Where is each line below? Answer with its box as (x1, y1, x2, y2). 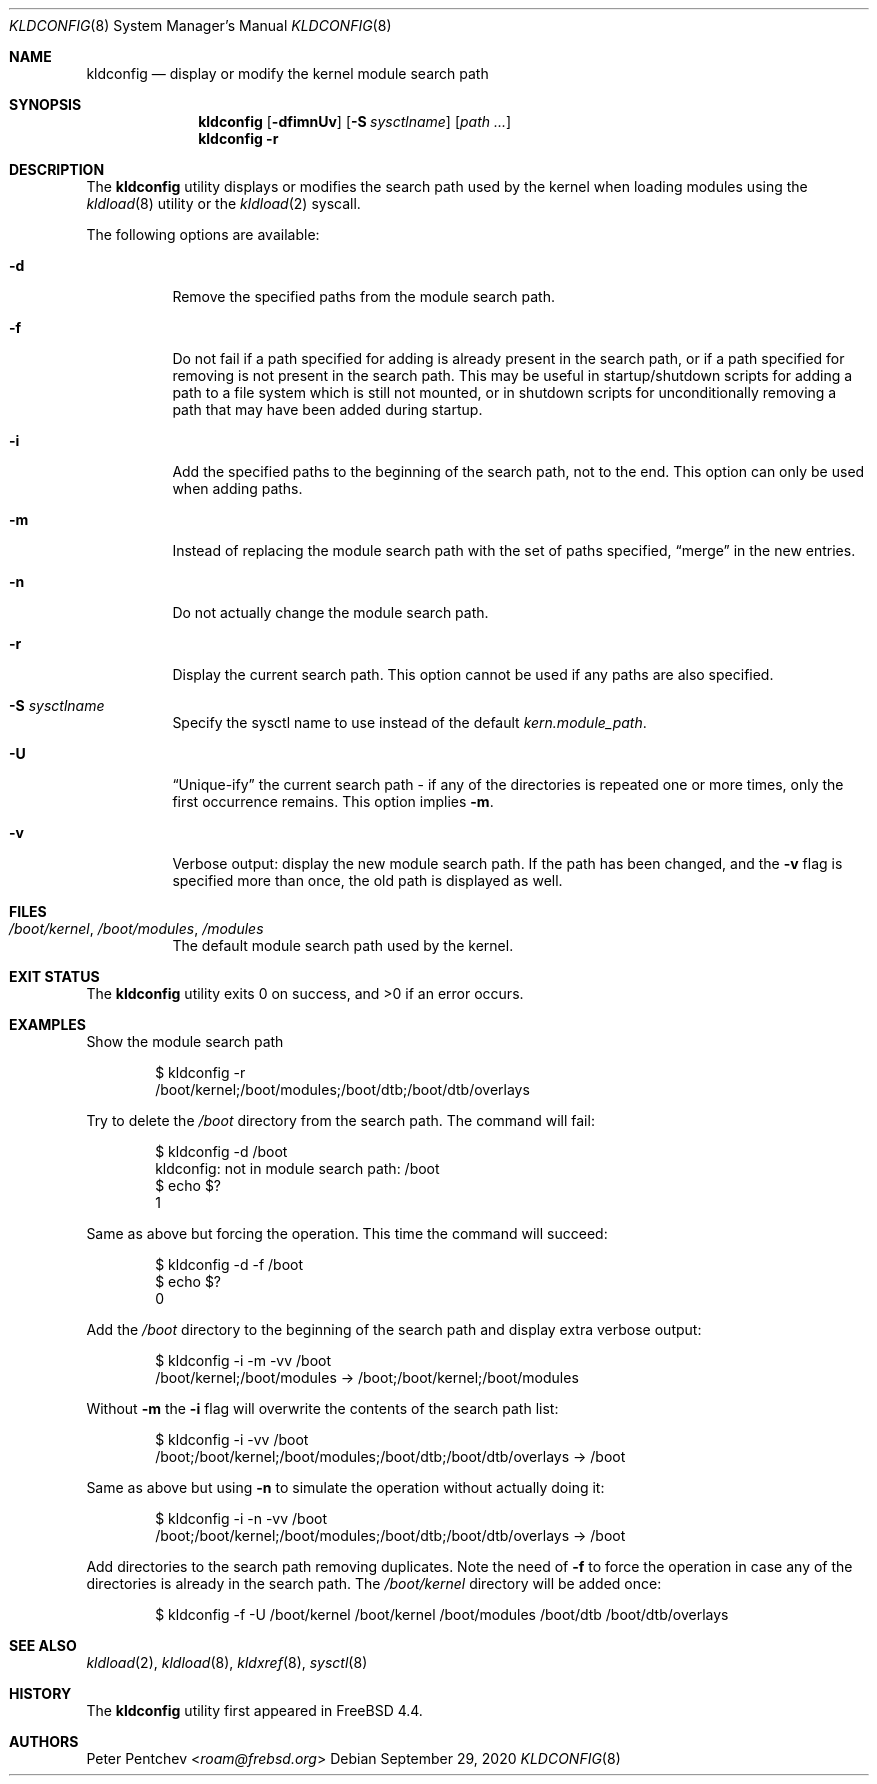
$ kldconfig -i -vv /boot (155, 1431, 309, 1448)
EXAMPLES (9, 1016, 86, 1033)
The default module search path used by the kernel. (172, 937, 514, 954)
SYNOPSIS (9, 96, 82, 113)
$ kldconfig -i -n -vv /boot (155, 1510, 328, 1527)
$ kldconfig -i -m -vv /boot (155, 1352, 332, 1369)
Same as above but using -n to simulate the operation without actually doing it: (86, 1479, 605, 1496)
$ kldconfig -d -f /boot (155, 1256, 304, 1273)
